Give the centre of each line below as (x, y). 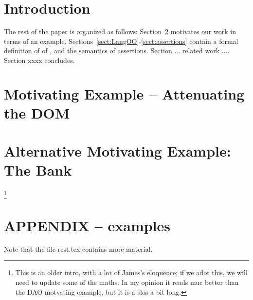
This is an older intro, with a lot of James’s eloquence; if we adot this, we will (131, 272)
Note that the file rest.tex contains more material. (78, 249)
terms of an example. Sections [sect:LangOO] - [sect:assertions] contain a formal (121, 41)
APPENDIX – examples (87, 225)
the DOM (37, 112)
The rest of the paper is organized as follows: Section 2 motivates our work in (120, 31)
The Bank (38, 170)
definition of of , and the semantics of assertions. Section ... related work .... (117, 50)
